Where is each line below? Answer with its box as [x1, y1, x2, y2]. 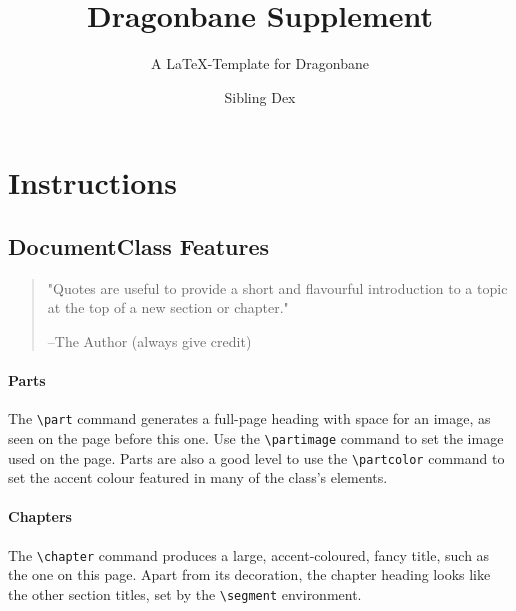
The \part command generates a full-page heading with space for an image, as [8, 408, 491, 429]
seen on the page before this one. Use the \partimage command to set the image [8, 427, 504, 448]
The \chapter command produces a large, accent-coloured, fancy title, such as [8, 544, 490, 565]
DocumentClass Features [8, 230, 270, 261]
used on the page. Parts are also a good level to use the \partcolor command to [8, 447, 505, 468]
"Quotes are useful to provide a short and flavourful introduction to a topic [47, 277, 508, 298]
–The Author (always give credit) [47, 330, 252, 351]
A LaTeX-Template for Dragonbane [151, 53, 369, 74]
